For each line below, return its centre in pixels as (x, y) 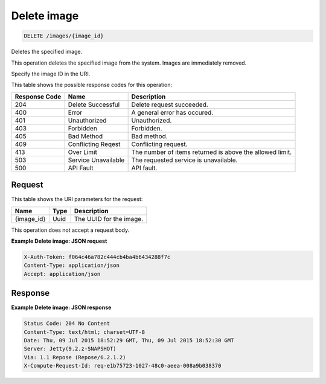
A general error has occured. (172, 112)
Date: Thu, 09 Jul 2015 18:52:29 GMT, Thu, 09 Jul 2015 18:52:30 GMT (129, 341)
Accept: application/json (62, 274)
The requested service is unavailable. (184, 160)
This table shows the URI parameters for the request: (77, 199)
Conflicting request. (159, 144)
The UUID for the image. (109, 219)
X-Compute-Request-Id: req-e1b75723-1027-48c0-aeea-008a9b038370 (123, 366)
